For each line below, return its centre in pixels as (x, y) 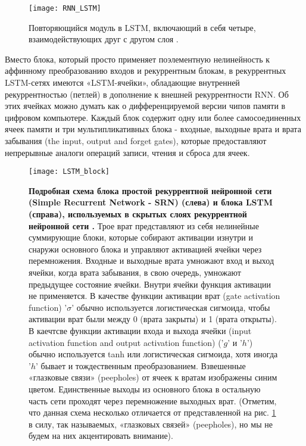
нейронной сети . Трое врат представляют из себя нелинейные (144, 225)
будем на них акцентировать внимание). (101, 436)
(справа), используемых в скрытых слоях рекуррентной (138, 214)
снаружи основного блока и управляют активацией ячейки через (145, 249)
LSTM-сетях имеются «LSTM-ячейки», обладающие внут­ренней (122, 82)
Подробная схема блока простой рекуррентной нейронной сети (150, 190)
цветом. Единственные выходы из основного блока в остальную (145, 389)
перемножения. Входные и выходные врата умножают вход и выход (152, 261)
